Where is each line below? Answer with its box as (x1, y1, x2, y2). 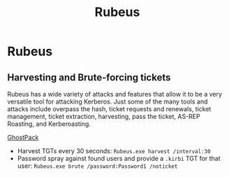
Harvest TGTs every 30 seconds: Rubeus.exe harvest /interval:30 (17, 147, 211, 155)
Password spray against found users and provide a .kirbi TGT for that (17, 155, 221, 162)
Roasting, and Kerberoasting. (7, 120, 91, 128)
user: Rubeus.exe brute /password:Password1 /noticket (17, 162, 178, 170)
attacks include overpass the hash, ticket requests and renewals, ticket (7, 105, 212, 113)
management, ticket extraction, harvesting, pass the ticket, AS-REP (7, 113, 200, 120)
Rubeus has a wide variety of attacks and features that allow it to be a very (7, 90, 222, 98)
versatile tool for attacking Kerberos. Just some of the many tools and (7, 97, 208, 106)
